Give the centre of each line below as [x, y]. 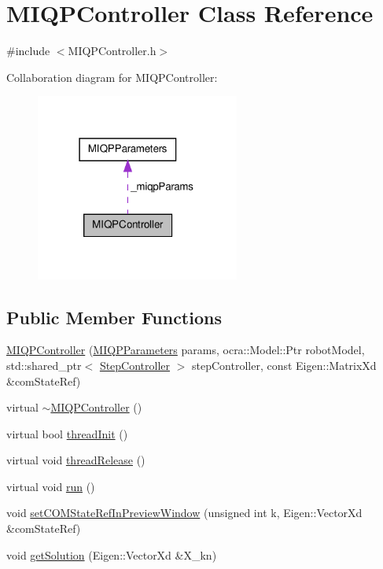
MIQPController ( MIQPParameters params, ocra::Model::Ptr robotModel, [186, 350]
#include [28, 51]
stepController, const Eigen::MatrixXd [284, 365]
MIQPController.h [112, 51]
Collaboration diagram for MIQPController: [112, 77]
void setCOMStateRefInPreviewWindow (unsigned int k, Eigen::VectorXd [184, 513]
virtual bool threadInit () [67, 433]
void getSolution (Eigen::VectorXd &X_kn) [112, 554]
